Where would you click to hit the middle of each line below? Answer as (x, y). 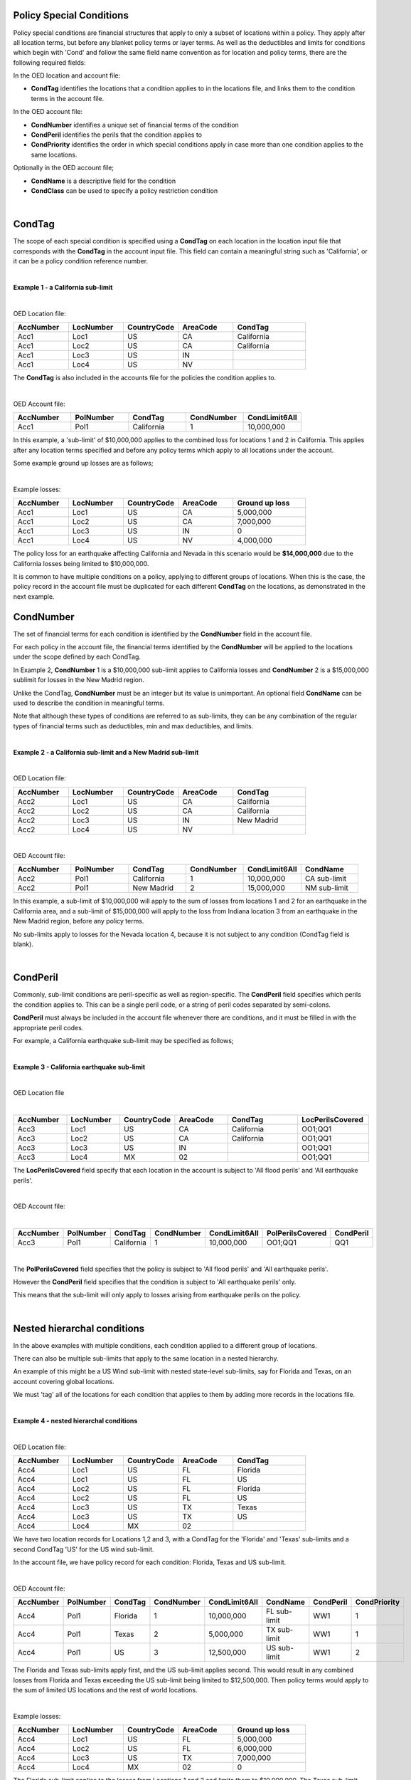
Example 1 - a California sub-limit (63, 287)
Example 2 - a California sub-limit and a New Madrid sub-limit (106, 752)
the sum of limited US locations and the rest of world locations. (106, 1690)
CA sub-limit (326, 879)
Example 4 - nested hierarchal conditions (75, 1421)
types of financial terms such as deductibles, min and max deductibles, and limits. (133, 726)
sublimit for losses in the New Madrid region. (79, 680)
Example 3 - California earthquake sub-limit (79, 1067)
